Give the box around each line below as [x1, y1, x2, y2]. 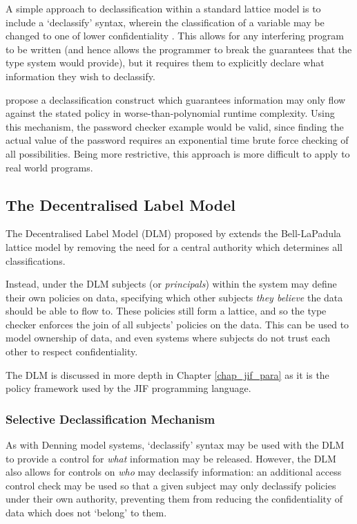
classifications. [6, 253, 66, 268]
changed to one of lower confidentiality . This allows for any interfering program [6, 28, 345, 43]
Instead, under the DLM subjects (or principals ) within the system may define [6, 277, 337, 291]
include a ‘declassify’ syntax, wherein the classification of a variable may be [6, 15, 325, 29]
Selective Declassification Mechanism [6, 410, 215, 427]
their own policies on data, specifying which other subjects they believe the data [6, 290, 343, 304]
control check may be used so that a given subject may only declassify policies [6, 478, 336, 492]
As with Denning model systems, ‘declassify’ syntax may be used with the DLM [6, 438, 345, 452]
